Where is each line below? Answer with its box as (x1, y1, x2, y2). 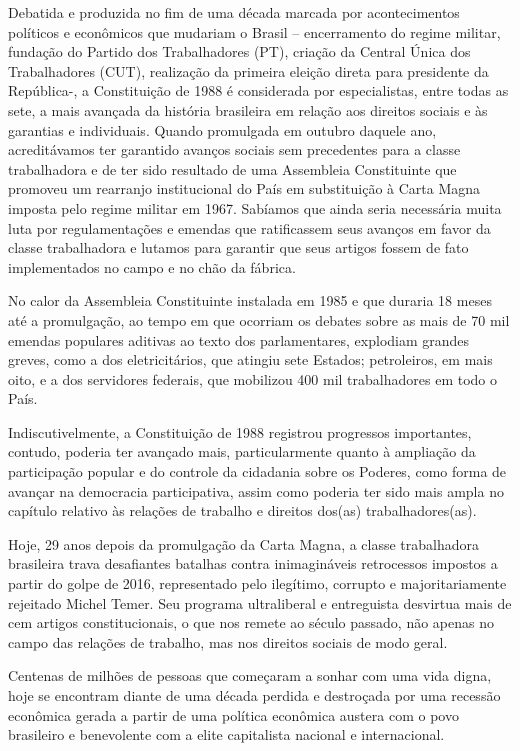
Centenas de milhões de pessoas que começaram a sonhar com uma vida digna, (8, 665, 492, 686)
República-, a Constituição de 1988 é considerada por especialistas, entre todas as (8, 80, 509, 101)
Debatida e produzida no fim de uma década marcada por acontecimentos (8, 2, 460, 22)
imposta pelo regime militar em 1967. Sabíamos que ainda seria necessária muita (8, 197, 502, 218)
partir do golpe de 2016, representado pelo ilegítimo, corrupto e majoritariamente (8, 573, 507, 594)
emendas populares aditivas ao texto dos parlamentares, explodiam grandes (8, 329, 470, 350)
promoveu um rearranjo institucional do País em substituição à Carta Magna (8, 178, 481, 199)
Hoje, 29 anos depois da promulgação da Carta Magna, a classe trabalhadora (8, 533, 480, 554)
